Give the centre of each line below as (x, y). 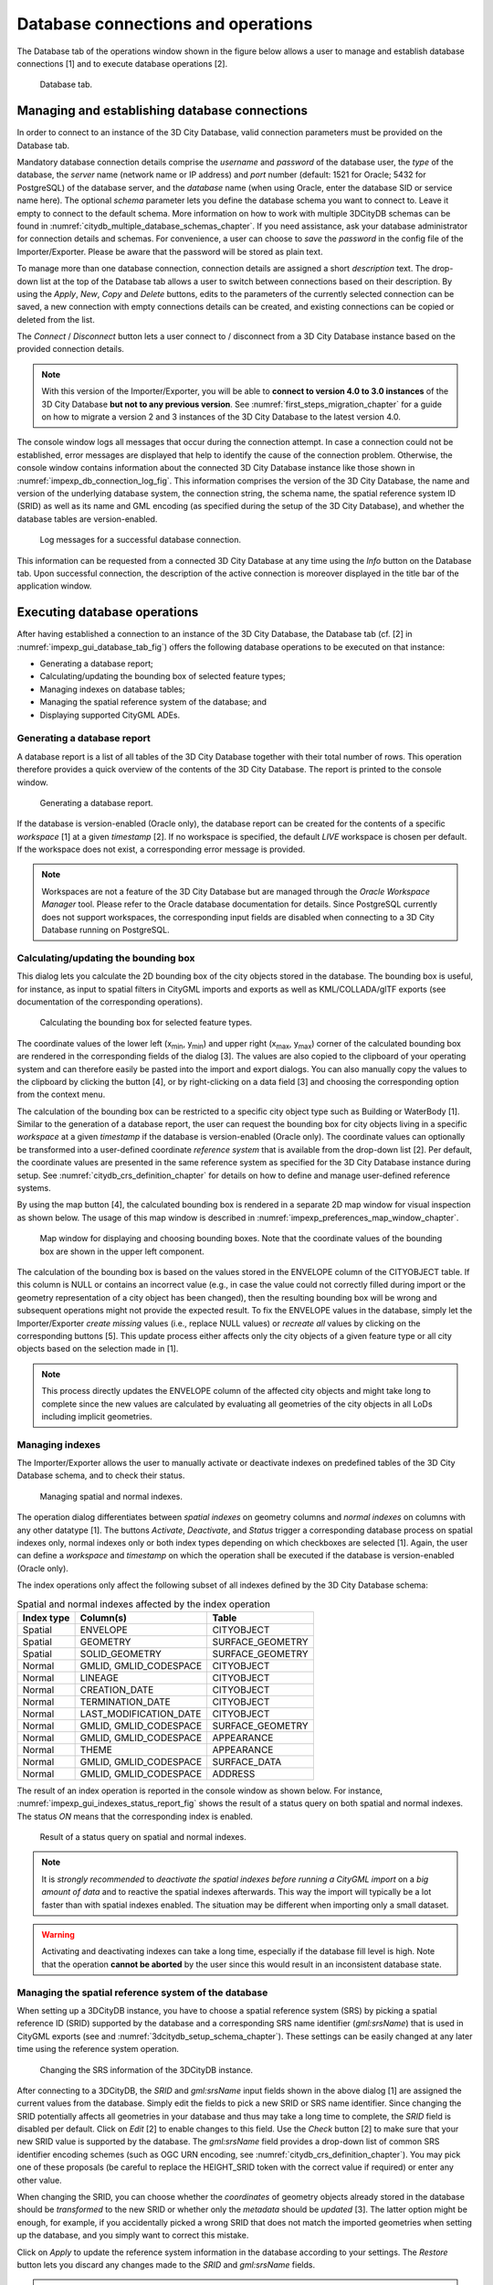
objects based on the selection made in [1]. (98, 1349)
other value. (40, 2180)
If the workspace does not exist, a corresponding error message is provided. (161, 849)
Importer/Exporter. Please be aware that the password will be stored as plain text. (170, 251)
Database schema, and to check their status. (101, 1475)
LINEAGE (99, 1677)
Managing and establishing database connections (163, 111)
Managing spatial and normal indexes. (111, 1496)
